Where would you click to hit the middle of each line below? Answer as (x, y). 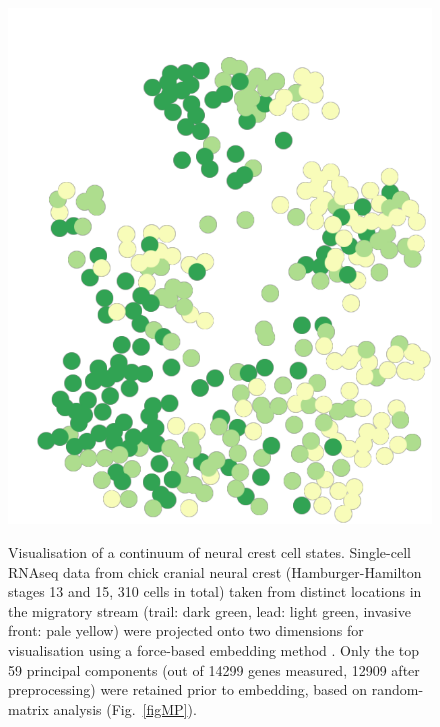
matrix (28, 708)
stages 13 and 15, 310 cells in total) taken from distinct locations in (215, 591)
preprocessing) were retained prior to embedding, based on (188, 689)
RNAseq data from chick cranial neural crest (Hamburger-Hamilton (215, 571)
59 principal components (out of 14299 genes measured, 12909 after (214, 669)
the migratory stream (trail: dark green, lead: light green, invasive (209, 610)
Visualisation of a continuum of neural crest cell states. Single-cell (209, 551)
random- (397, 689)
